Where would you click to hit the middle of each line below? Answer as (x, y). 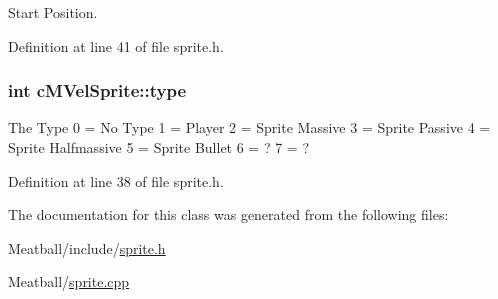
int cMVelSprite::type (97, 90)
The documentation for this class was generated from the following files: (228, 214)
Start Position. (53, 12)
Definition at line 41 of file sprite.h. (116, 45)
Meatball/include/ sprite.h (87, 247)
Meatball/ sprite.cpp (69, 281)
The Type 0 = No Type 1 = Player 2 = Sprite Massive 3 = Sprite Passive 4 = (249, 127)
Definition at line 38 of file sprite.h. (116, 180)
